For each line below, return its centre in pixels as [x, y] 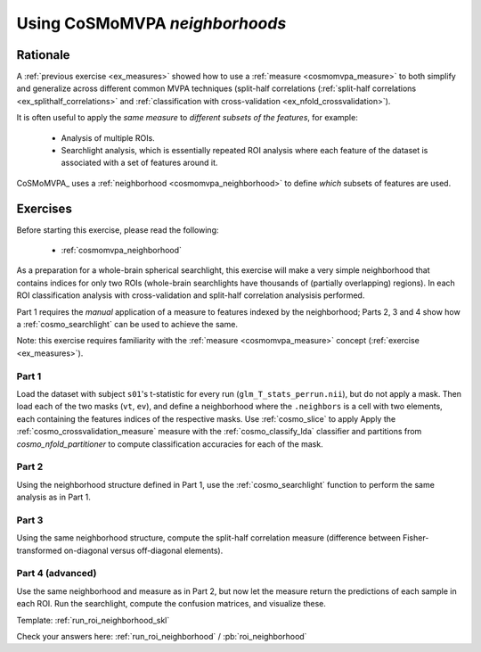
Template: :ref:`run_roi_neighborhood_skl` [93, 620]
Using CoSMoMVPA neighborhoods [151, 23]
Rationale [43, 55]
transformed [39, 550]
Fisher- [416, 538]
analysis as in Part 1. [53, 497]
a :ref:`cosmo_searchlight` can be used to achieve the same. [127, 325]
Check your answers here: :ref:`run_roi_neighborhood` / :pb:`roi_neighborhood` [162, 636]
